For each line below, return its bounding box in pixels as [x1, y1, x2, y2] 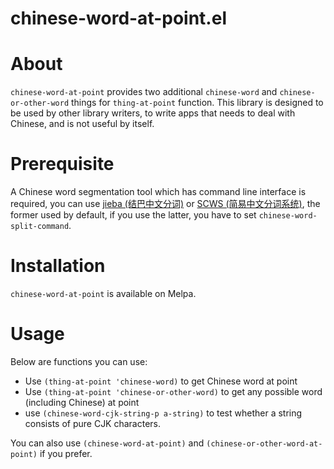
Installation [10, 255, 106, 277]
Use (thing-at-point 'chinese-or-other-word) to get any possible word [24, 385, 323, 397]
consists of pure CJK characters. [24, 417, 162, 429]
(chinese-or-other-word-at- [206, 438, 323, 449]
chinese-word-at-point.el [10, 7, 227, 30]
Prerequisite [10, 153, 115, 176]
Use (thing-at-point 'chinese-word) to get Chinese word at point [24, 375, 298, 387]
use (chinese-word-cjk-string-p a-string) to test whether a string [24, 407, 303, 419]
